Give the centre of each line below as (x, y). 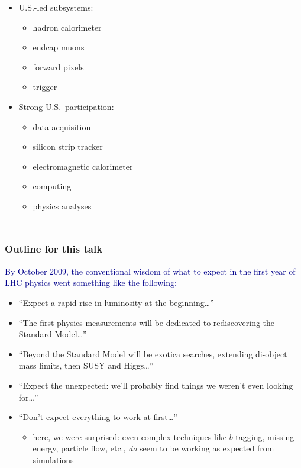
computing (52, 186)
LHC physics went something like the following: (91, 283)
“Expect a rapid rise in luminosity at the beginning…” (116, 302)
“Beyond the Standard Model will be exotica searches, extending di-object (153, 354)
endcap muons (59, 47)
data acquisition (62, 126)
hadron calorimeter (67, 27)
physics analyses (62, 206)
